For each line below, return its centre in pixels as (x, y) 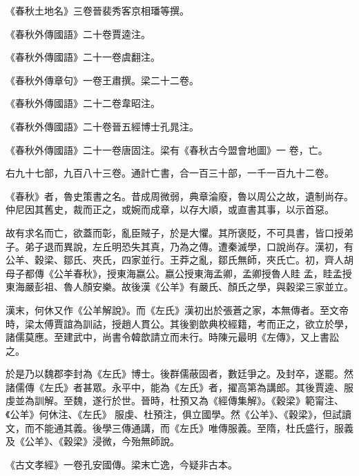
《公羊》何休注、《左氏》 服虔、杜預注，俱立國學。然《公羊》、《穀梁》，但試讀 (179, 414)
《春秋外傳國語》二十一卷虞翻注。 (83, 57)
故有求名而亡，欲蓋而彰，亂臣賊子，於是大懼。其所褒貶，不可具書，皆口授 (175, 232)
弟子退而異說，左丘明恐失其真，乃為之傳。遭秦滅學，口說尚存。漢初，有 (189, 246)
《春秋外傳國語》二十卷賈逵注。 (78, 33)
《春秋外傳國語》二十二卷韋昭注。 (83, 103)
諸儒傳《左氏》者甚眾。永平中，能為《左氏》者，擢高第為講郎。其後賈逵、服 (179, 387)
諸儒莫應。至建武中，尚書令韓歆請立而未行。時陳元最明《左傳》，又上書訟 (172, 337)
